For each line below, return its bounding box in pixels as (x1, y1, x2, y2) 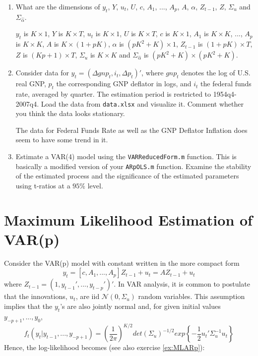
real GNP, (15, 78, 46, 89)
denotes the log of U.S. (181, 67, 251, 78)
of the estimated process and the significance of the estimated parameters (15, 171, 239, 181)
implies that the (4, 301, 53, 311)
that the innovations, (4, 291, 67, 301)
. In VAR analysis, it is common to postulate (114, 279, 250, 289)
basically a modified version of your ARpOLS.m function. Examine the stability (15, 161, 252, 171)
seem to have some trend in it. (15, 134, 108, 145)
